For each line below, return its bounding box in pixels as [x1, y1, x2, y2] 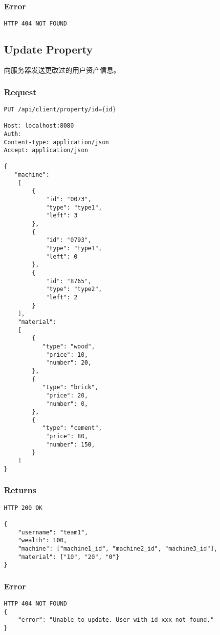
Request [4, 85, 37, 98]
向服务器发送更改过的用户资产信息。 [4, 65, 120, 75]
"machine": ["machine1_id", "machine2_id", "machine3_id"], [18, 545, 218, 552]
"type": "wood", [42, 343, 95, 350]
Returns [4, 484, 37, 496]
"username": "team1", [18, 529, 88, 536]
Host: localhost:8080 [4, 122, 74, 130]
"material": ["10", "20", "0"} [18, 553, 120, 560]
